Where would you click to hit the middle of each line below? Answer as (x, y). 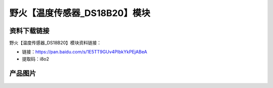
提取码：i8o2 (35, 59)
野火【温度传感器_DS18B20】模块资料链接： (55, 43)
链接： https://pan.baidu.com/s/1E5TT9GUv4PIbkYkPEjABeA (85, 52)
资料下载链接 (29, 31)
